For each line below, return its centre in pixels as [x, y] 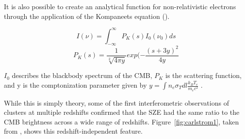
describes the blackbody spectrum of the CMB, [82, 75]
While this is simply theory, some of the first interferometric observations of [116, 102]
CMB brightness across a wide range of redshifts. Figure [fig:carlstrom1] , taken [122, 121]
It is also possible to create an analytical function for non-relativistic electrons [120, 6]
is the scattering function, [204, 75]
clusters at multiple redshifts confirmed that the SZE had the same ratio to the [122, 112]
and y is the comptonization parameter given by [75, 85]
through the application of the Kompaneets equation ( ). [87, 16]
